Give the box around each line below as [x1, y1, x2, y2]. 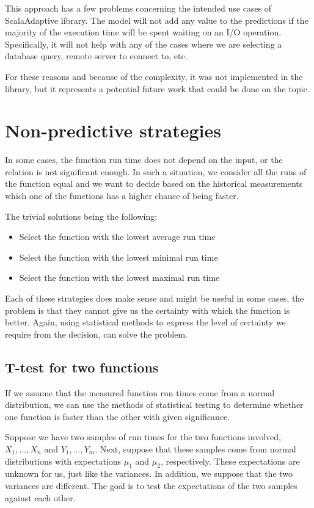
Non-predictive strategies [5, 118, 221, 143]
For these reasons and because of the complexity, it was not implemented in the [5, 70, 303, 82]
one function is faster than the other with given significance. [5, 410, 230, 423]
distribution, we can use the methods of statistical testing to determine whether [5, 398, 304, 411]
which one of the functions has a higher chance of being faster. [5, 189, 239, 202]
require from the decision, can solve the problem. [5, 327, 188, 340]
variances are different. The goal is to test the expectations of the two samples [5, 479, 298, 492]
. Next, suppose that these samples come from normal [95, 442, 296, 455]
